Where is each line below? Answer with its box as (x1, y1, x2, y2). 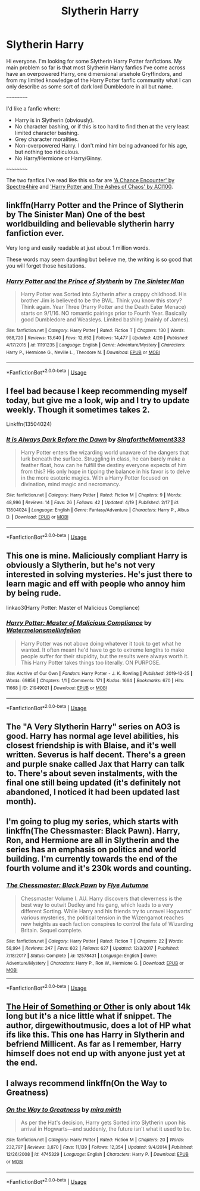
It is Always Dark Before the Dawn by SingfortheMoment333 (6, 435, 186, 444)
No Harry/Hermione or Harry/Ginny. (14, 154, 102, 162)
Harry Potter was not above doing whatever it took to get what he (20, 640, 182, 647)
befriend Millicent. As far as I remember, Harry (6, 1039, 182, 1049)
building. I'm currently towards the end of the (6, 854, 178, 864)
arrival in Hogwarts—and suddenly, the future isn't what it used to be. (20, 1125, 192, 1132)
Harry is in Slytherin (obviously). (14, 116, 94, 124)
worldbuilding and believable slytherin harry (6, 219, 174, 229)
